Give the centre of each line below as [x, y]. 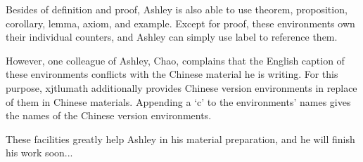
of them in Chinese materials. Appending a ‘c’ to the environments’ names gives [178, 101]
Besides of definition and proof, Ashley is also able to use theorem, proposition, [177, 9]
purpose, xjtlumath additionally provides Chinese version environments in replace [181, 87]
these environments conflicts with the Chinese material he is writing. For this [172, 74]
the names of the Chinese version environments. [109, 115]
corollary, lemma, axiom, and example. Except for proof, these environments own [180, 23]
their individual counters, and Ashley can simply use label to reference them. [172, 37]
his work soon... [39, 153]
